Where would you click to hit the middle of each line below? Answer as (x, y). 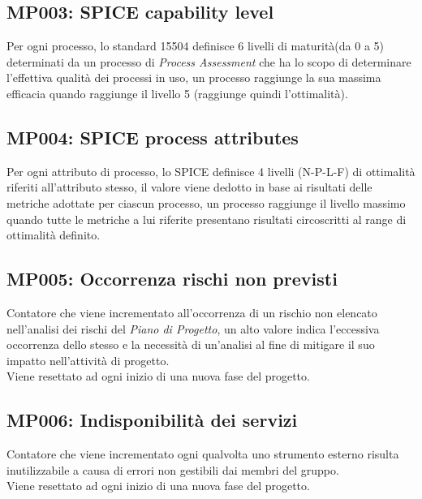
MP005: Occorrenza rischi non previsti (172, 279)
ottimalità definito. (54, 235)
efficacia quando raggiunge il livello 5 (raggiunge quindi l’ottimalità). (177, 93)
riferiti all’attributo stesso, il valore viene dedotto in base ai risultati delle (189, 187)
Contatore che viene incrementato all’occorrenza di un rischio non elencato (192, 312)
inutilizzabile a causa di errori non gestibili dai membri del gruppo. (173, 469)
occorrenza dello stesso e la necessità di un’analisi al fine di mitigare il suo (191, 344)
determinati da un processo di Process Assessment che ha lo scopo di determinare (209, 61)
